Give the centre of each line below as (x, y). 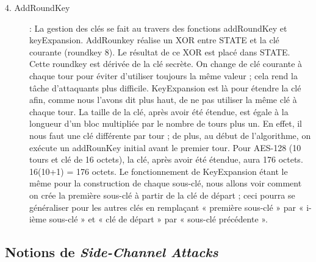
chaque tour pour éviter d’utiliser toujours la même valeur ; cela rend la (163, 75)
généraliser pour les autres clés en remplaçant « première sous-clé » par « (167, 207)
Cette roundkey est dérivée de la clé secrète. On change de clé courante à (166, 64)
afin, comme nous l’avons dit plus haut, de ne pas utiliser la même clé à (163, 100)
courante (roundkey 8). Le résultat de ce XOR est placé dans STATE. (160, 51)
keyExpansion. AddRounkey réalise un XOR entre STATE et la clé (154, 40)
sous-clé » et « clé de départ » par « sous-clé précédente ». (158, 219)
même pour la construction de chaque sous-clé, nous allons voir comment (166, 183)
